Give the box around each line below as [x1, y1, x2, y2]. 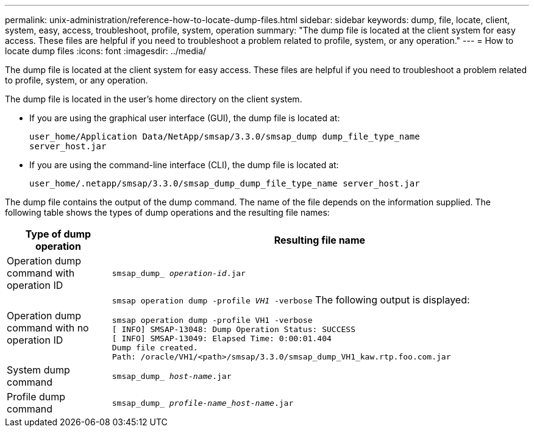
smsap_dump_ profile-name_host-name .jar [112, 398, 294, 408]
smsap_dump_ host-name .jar [112, 371, 232, 381]
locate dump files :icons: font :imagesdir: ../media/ [5, 46, 207, 56]
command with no [7, 321, 89, 334]
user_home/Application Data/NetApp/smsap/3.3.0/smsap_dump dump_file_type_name [29, 132, 420, 141]
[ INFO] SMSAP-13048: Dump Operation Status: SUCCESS [112, 325, 355, 334]
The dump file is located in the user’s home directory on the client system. [5, 94, 302, 104]
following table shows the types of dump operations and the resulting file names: [5, 207, 330, 218]
